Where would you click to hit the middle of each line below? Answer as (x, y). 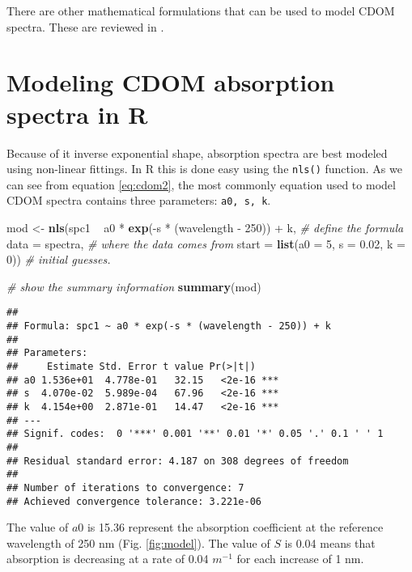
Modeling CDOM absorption (171, 82)
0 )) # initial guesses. (59, 259)
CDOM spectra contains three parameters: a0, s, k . (139, 200)
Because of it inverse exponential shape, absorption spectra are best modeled (197, 153)
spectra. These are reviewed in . (85, 26)
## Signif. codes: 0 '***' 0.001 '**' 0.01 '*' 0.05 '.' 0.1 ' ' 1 (195, 434)
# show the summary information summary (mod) (134, 286)
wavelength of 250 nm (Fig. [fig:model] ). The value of (138, 542)
